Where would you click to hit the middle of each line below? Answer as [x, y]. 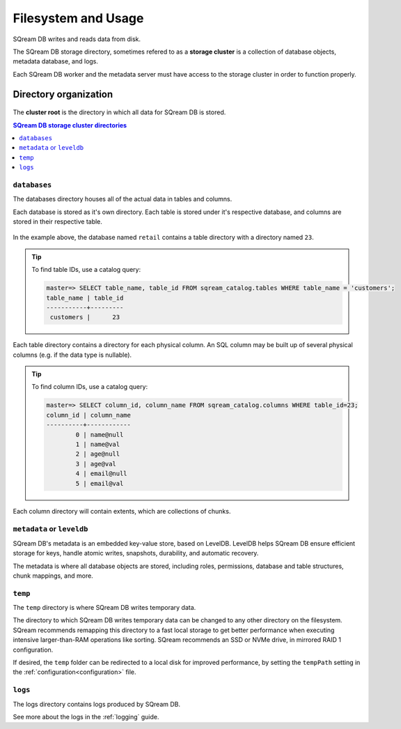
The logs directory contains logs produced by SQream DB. [97, 704]
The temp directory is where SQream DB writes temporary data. [104, 608]
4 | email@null [102, 474]
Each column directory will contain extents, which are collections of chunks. [122, 511]
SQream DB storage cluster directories [70, 125]
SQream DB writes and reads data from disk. [77, 39]
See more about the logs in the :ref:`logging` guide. [86, 716]
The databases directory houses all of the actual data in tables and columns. [123, 199]
